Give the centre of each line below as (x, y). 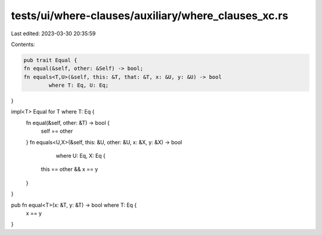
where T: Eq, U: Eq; (79, 86)
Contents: (23, 44)
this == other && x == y (69, 169)
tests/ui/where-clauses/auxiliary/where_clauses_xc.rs (150, 16)
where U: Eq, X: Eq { (80, 156)
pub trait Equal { (50, 60)
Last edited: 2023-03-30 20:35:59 (53, 33)
